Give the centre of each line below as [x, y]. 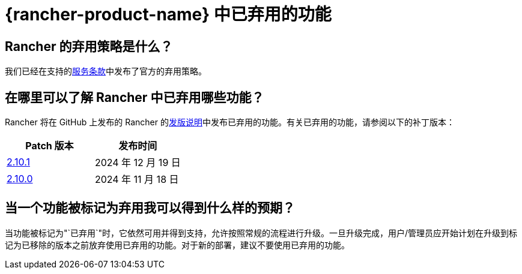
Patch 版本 [50, 146]
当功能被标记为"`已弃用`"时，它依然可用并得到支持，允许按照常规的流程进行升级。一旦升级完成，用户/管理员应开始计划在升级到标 [261, 233]
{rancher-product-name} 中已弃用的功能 [168, 14]
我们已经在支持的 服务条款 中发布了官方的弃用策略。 [106, 71]
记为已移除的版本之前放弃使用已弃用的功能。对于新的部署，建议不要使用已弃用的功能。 [177, 245]
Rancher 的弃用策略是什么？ [89, 46]
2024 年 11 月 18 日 [137, 180]
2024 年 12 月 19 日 [138, 163]
